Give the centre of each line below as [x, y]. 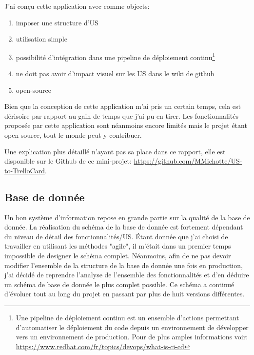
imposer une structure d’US [57, 22]
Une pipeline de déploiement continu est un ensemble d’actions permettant [127, 317]
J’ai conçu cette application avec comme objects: [77, 6]
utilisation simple [41, 39]
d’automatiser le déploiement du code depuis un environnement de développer [132, 327]
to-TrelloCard [25, 170]
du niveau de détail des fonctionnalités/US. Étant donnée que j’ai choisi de [116, 236]
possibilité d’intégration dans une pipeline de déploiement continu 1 [116, 56]
